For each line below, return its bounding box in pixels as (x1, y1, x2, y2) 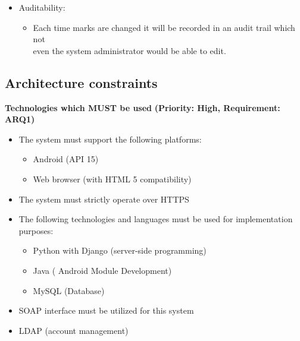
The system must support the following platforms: (18, 132, 202, 145)
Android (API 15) (33, 153, 99, 165)
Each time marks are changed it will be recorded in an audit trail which (33, 21, 295, 33)
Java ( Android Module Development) (33, 264, 172, 276)
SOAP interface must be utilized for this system (18, 304, 194, 317)
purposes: (18, 224, 54, 236)
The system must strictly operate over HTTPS (18, 192, 189, 205)
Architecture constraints (5, 73, 158, 91)
